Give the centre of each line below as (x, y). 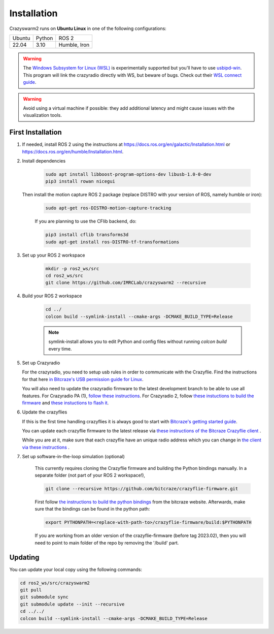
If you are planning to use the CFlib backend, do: (85, 221)
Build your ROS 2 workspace (52, 296)
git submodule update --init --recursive (72, 604)
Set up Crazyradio (41, 363)
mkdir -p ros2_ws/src (72, 268)
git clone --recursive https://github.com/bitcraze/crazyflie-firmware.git (142, 488)
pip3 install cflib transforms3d (87, 235)
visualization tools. (42, 115)
